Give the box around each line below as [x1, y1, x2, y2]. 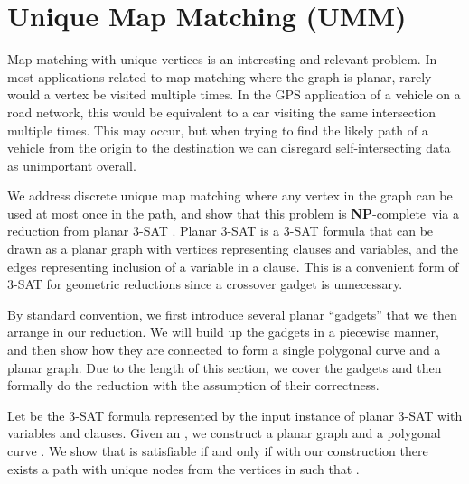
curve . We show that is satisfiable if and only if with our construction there [7, 442, 428, 460]
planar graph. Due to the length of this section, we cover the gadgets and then [7, 358, 442, 377]
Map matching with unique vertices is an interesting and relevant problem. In [7, 50, 437, 69]
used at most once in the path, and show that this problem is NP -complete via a [7, 203, 460, 222]
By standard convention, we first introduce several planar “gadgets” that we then [7, 304, 457, 323]
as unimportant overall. [7, 155, 136, 174]
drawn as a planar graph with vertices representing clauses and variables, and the [7, 239, 458, 258]
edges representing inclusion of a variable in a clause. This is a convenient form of [7, 256, 459, 275]
